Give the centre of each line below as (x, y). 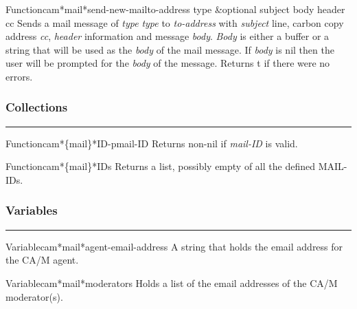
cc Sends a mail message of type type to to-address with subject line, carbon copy (175, 22)
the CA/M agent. (42, 260)
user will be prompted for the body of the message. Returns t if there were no (168, 63)
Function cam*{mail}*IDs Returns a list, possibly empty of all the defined (160, 166)
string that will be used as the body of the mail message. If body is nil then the (170, 49)
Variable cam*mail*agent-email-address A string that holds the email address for (174, 246)
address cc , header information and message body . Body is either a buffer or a (168, 36)
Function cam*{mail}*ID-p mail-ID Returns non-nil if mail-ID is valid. (152, 143)
